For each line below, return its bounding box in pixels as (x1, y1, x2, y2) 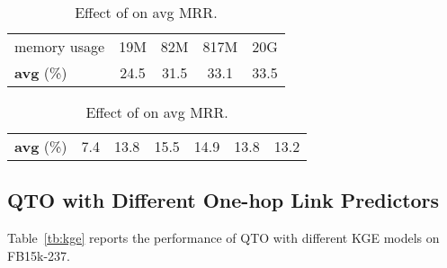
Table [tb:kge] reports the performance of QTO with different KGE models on (7, 228, 440, 247)
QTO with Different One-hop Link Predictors (7, 186, 440, 214)
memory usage (14, 36, 105, 57)
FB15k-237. (7, 246, 70, 264)
